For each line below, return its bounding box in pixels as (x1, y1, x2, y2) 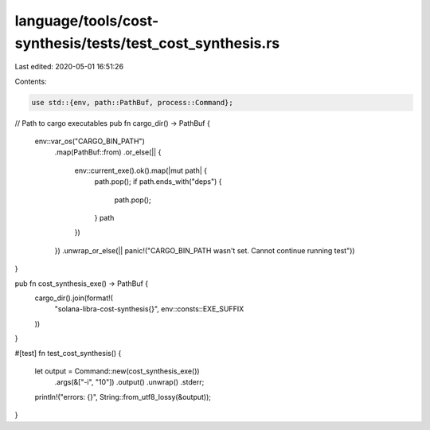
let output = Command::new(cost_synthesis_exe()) (34, 366, 200, 376)
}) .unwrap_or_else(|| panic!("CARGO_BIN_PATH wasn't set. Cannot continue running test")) (54, 245, 355, 255)
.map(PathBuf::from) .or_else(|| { (54, 147, 162, 157)
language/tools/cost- (14, 12, 159, 29)
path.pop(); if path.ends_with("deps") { (94, 177, 222, 186)
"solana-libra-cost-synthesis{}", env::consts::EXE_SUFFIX (54, 304, 244, 314)
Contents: (14, 76, 47, 86)
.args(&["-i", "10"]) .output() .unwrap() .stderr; (54, 377, 205, 387)
